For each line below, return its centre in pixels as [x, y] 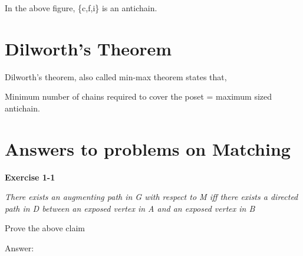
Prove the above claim [45, 228]
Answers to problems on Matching [148, 148]
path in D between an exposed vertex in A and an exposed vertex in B [130, 208]
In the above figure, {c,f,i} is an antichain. [81, 8]
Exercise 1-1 [30, 177]
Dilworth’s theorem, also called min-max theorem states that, [116, 76]
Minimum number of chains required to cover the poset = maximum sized [139, 96]
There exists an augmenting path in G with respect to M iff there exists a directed [151, 197]
